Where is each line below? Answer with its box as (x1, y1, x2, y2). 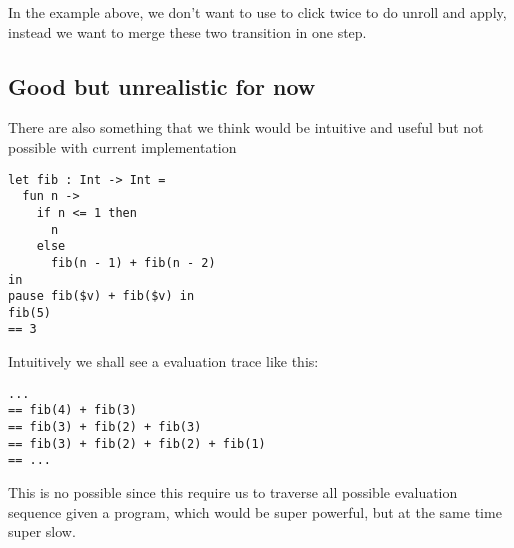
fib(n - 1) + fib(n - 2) (50, 255, 216, 270)
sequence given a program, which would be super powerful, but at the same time (8, 501, 502, 522)
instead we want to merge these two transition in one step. (8, 21, 367, 42)
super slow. (8, 521, 76, 542)
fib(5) (8, 305, 51, 320)
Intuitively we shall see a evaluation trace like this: (8, 351, 319, 372)
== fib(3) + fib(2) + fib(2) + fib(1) (8, 436, 266, 451)
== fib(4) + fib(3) (8, 403, 137, 418)
